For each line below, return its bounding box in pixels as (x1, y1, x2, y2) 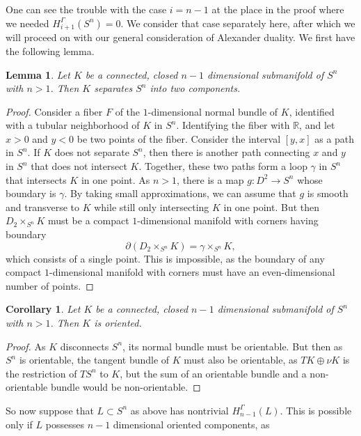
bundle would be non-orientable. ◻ (50, 380, 201, 394)
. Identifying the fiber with (176, 118, 290, 132)
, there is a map (177, 172, 244, 187)
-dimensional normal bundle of (147, 104, 278, 118)
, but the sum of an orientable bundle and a (120, 366, 307, 380)
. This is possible (280, 403, 352, 417)
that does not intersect (31, 159, 127, 173)
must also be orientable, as (184, 352, 298, 367)
